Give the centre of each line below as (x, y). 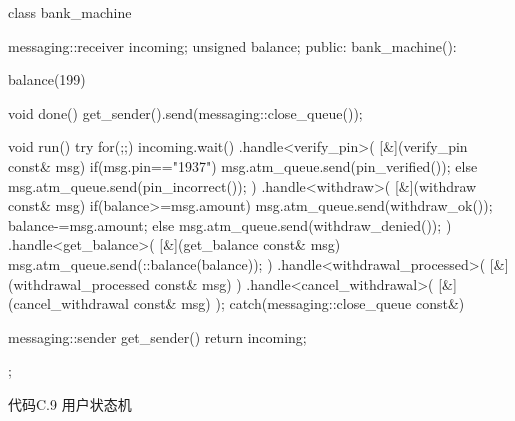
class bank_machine (70, 12)
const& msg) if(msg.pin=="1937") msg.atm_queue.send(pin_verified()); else (243, 165)
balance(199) (47, 79)
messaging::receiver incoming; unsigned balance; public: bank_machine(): (232, 45)
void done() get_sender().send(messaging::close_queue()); (185, 112)
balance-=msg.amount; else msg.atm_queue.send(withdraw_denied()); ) (230, 224)
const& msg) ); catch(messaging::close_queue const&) (299, 303)
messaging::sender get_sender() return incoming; (157, 336)
